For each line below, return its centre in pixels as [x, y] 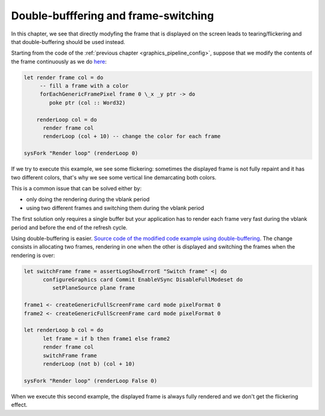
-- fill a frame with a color [84, 86]
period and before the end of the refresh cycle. [69, 227]
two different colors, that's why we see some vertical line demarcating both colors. [114, 177]
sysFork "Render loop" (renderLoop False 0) [91, 380]
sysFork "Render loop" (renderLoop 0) [81, 153]
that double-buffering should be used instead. [68, 42]
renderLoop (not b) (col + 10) [89, 364]
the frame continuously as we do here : [59, 61]
